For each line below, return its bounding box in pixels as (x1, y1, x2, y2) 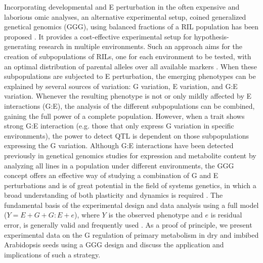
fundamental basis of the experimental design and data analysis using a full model (4, 199, 259, 210)
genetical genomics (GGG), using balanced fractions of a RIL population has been (4, 21, 259, 32)
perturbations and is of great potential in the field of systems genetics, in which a (4, 180, 256, 190)
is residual (210, 209, 242, 220)
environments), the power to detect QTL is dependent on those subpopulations (4, 130, 249, 141)
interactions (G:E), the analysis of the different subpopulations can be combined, (4, 100, 255, 111)
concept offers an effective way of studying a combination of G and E (4, 170, 218, 181)
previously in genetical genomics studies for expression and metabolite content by (4, 150, 256, 160)
